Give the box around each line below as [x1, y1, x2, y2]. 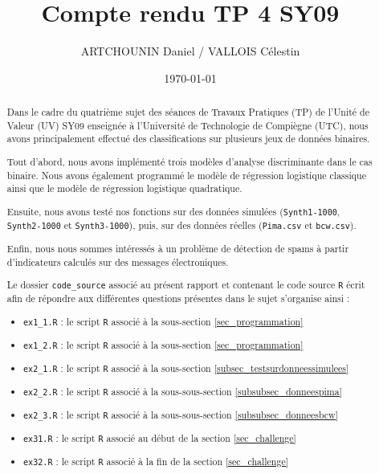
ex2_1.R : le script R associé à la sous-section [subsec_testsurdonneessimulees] [23, 361, 349, 374]
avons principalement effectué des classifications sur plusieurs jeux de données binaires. [6, 132, 370, 145]
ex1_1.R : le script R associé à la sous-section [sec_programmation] [23, 314, 304, 328]
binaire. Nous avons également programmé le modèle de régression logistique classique [6, 168, 366, 182]
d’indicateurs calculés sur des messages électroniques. [6, 255, 229, 268]
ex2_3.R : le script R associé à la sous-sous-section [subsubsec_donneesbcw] [23, 408, 339, 422]
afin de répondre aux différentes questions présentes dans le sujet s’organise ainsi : [6, 292, 350, 305]
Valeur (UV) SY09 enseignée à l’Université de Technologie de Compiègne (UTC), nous [6, 118, 369, 132]
